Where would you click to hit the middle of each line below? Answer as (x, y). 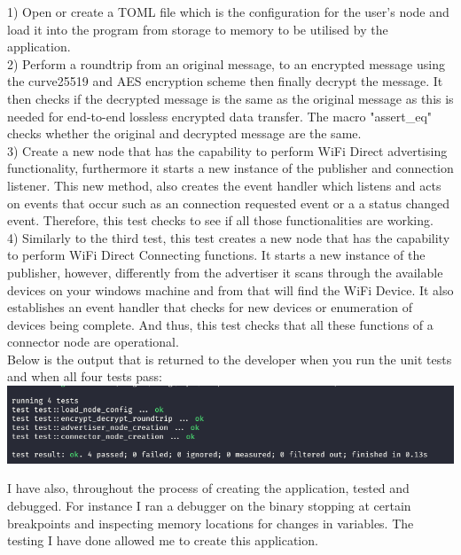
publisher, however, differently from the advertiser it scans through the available (225, 272)
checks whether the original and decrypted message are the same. (184, 133)
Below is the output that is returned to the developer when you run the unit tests (230, 359)
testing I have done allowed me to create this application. (163, 540)
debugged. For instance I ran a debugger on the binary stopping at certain (209, 505)
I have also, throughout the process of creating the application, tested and (208, 488)
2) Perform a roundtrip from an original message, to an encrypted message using (226, 63)
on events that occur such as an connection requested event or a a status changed (229, 203)
